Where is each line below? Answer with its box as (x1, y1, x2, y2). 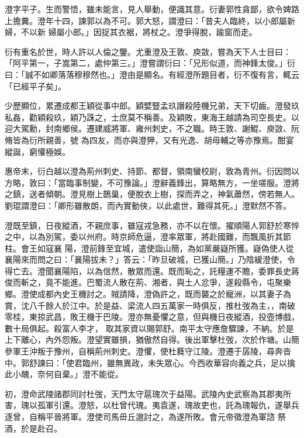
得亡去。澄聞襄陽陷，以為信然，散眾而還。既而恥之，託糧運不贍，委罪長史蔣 (5, 264, 299, 277)
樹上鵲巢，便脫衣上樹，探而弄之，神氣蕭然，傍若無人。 (86, 188, 299, 200)
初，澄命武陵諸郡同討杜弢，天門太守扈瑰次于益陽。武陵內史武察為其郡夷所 (5, 387, 291, 399)
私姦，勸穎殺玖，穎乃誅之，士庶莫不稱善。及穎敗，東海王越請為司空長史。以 (5, 111, 299, 123)
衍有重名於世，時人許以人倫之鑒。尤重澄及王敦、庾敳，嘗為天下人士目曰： (5, 45, 291, 57)
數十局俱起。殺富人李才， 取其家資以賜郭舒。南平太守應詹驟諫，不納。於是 (5, 322, 294, 334)
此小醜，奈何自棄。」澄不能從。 (5, 368, 123, 380)
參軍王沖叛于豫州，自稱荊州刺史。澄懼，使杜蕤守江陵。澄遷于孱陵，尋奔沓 (5, 345, 291, 357)
